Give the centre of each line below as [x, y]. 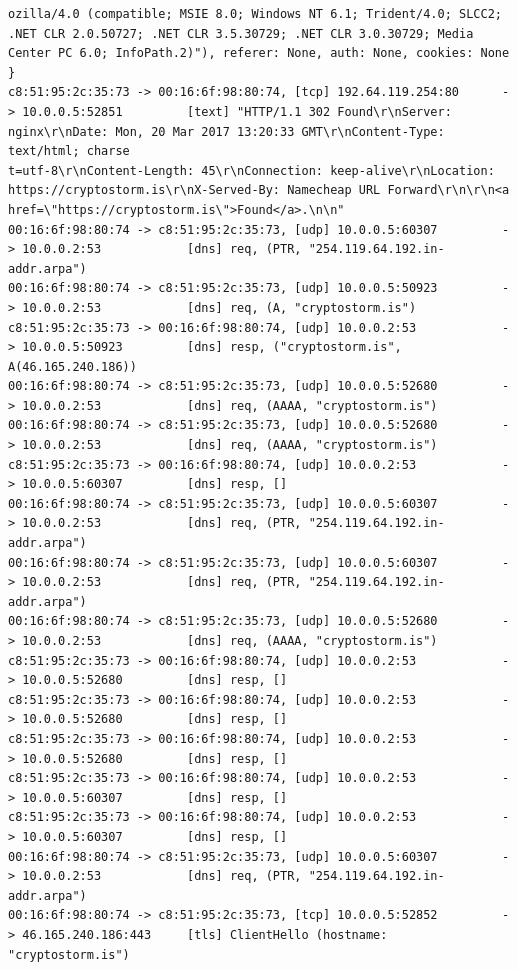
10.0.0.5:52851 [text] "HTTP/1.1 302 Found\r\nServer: [237, 111]
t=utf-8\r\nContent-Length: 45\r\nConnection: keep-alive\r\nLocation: [251, 170]
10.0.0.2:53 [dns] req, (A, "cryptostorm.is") [219, 307]
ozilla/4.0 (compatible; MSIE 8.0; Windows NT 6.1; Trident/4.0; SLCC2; [255, 14]
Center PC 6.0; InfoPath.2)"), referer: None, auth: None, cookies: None [259, 53]
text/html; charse [69, 151]
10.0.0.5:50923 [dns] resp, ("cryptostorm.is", [212, 347]
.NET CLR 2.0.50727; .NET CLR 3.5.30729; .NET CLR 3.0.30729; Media [241, 33]
